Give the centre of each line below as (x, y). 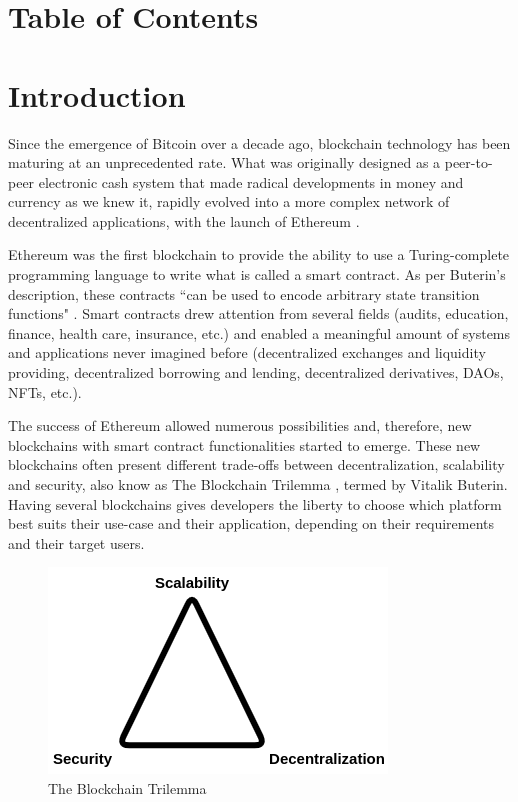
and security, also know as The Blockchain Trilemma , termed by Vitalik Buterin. (258, 484)
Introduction (97, 94)
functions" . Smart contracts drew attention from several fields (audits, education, (258, 313)
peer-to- (468, 162)
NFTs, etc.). (45, 391)
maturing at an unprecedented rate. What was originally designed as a (224, 162)
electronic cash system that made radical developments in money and (251, 181)
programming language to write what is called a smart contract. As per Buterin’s (257, 274)
